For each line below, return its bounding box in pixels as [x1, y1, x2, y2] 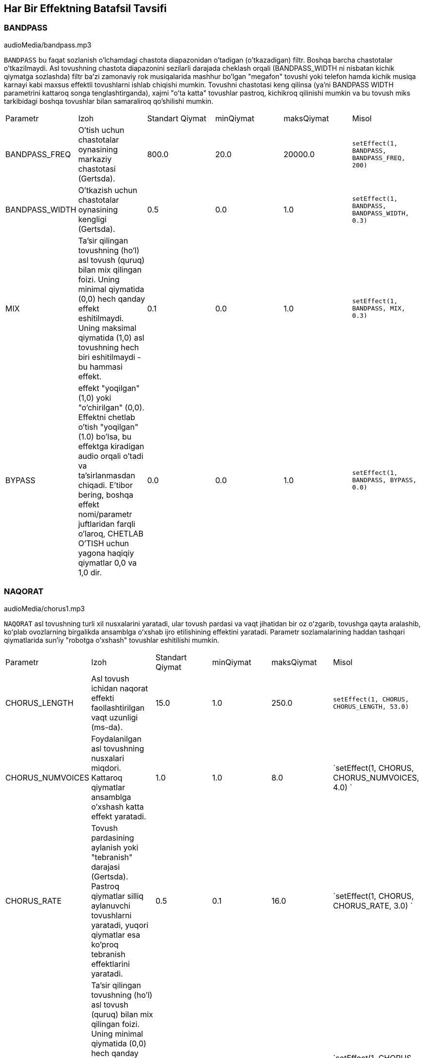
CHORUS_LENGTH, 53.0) [333, 702, 409, 710]
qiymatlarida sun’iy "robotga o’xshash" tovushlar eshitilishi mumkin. [4, 635, 220, 644]
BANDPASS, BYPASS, [352, 476, 417, 484]
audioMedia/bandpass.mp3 [4, 40, 92, 49]
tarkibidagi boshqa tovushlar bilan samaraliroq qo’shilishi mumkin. [4, 97, 214, 105]
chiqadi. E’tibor [78, 480, 133, 490]
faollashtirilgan [91, 702, 145, 713]
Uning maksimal [78, 323, 137, 333]
